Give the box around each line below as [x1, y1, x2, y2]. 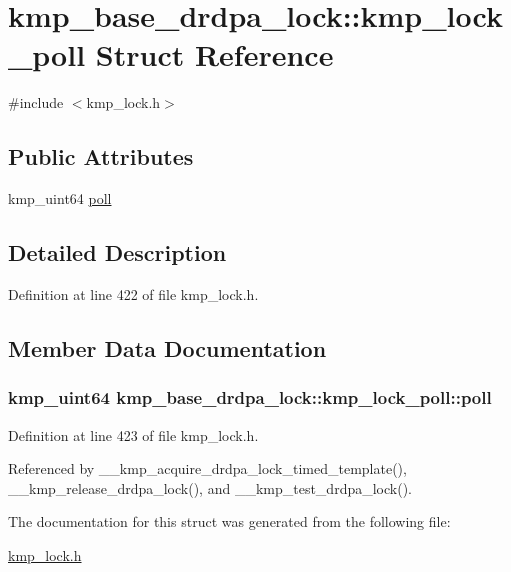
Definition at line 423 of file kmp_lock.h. [8, 424, 259, 445]
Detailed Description [8, 237, 227, 268]
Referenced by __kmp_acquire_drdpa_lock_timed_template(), [8, 458, 407, 479]
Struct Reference [95, 34, 334, 75]
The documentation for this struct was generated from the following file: [8, 511, 451, 532]
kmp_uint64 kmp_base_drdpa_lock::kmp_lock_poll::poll [8, 385, 492, 410]
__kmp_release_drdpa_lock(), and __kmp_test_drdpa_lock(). [8, 477, 412, 498]
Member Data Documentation [8, 332, 327, 363]
